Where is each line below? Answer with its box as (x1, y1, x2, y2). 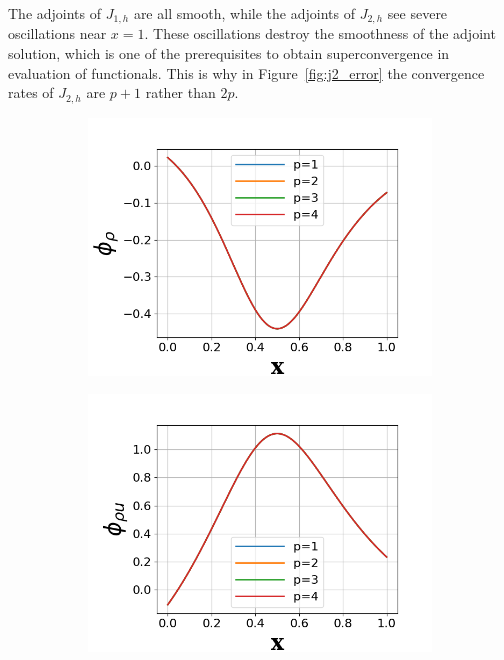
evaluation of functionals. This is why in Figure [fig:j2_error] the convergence (8, 62, 485, 83)
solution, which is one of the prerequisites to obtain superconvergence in (8, 43, 450, 64)
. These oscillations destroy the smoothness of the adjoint (144, 23, 496, 44)
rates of (8, 82, 54, 103)
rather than (145, 82, 216, 103)
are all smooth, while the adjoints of (133, 3, 355, 23)
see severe (387, 3, 448, 23)
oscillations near (8, 23, 107, 44)
